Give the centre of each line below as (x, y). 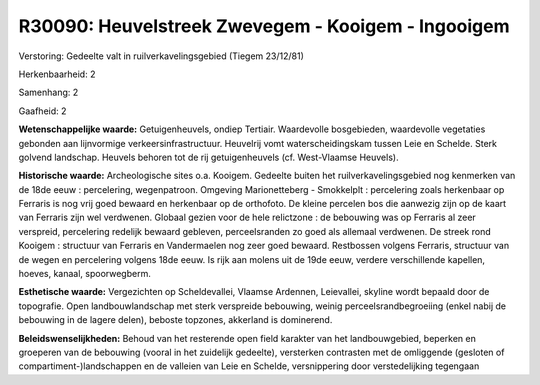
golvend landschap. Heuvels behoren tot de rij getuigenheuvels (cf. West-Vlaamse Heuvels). (208, 157)
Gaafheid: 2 (42, 111)
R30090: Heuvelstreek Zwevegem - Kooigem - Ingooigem (264, 26)
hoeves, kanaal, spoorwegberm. (85, 274)
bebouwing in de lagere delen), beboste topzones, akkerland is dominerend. (175, 320)
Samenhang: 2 (48, 92)
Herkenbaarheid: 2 (57, 74)
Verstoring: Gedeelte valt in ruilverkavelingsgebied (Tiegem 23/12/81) (161, 56)
